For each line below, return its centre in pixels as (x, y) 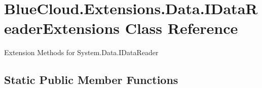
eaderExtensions (62, 28)
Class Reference (181, 28)
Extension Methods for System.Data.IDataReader (81, 52)
